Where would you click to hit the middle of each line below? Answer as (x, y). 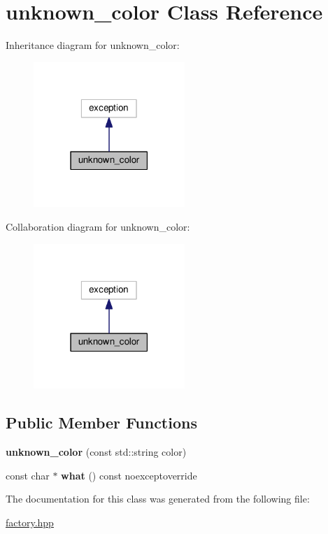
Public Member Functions (101, 423)
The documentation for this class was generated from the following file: (158, 499)
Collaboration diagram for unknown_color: (98, 226)
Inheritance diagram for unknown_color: (93, 45)
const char (28, 475)
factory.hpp (30, 522)
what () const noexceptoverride (129, 475)
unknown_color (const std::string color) (96, 452)
